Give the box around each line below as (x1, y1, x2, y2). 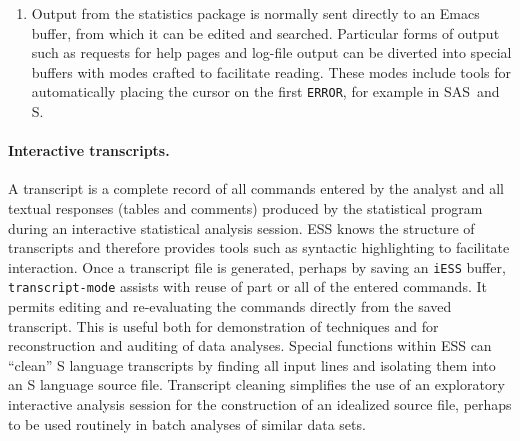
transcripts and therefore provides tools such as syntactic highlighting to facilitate (8, 237, 510, 258)
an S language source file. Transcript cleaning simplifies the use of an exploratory (8, 374, 505, 395)
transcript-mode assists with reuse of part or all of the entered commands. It (8, 276, 487, 297)
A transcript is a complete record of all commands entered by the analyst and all (8, 178, 504, 199)
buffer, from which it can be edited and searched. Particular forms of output (31, 22, 500, 43)
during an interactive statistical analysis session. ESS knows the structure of (8, 217, 475, 238)
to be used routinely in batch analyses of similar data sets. (8, 413, 366, 434)
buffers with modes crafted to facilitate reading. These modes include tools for (31, 61, 512, 82)
